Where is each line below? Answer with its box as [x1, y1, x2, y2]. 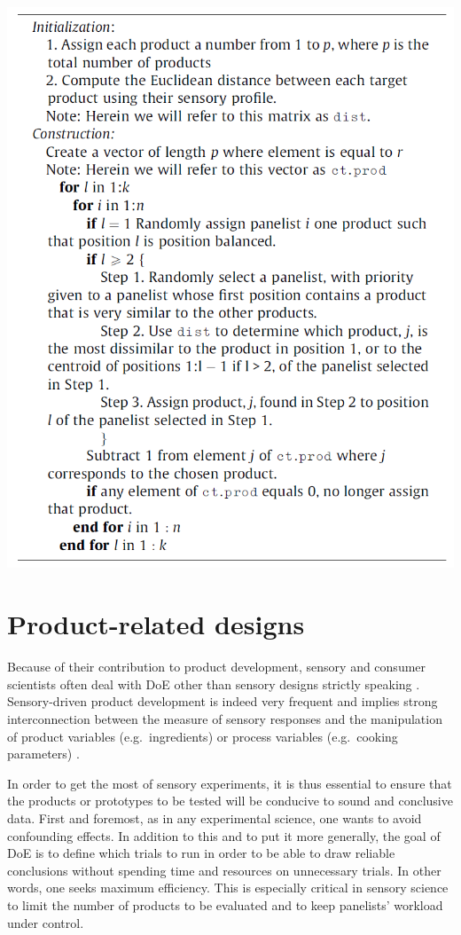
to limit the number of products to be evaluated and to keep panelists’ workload [7, 895, 443, 914]
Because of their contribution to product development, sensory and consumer [7, 657, 426, 676]
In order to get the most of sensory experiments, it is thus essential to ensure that [7, 774, 452, 792]
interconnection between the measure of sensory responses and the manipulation [7, 709, 442, 727]
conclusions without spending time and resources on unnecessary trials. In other [7, 860, 441, 879]
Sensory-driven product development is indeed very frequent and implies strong [7, 692, 438, 711]
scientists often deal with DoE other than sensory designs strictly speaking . [7, 674, 420, 693]
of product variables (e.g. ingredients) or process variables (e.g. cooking [7, 727, 398, 745]
